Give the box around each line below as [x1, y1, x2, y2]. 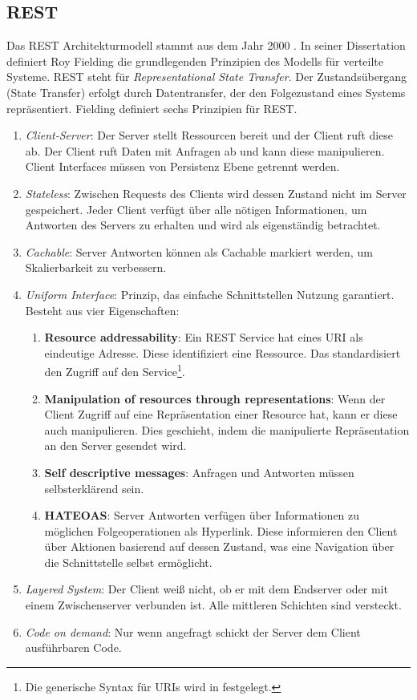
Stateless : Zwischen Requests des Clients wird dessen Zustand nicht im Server [25, 184, 407, 201]
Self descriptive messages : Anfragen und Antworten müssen [44, 463, 354, 480]
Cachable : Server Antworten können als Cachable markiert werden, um [25, 243, 373, 260]
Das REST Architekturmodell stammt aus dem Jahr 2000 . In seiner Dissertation [6, 37, 406, 54]
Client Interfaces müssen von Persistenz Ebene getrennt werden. [25, 158, 340, 175]
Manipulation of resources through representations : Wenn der [44, 390, 386, 407]
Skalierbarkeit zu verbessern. [25, 259, 167, 276]
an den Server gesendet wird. [44, 437, 187, 454]
